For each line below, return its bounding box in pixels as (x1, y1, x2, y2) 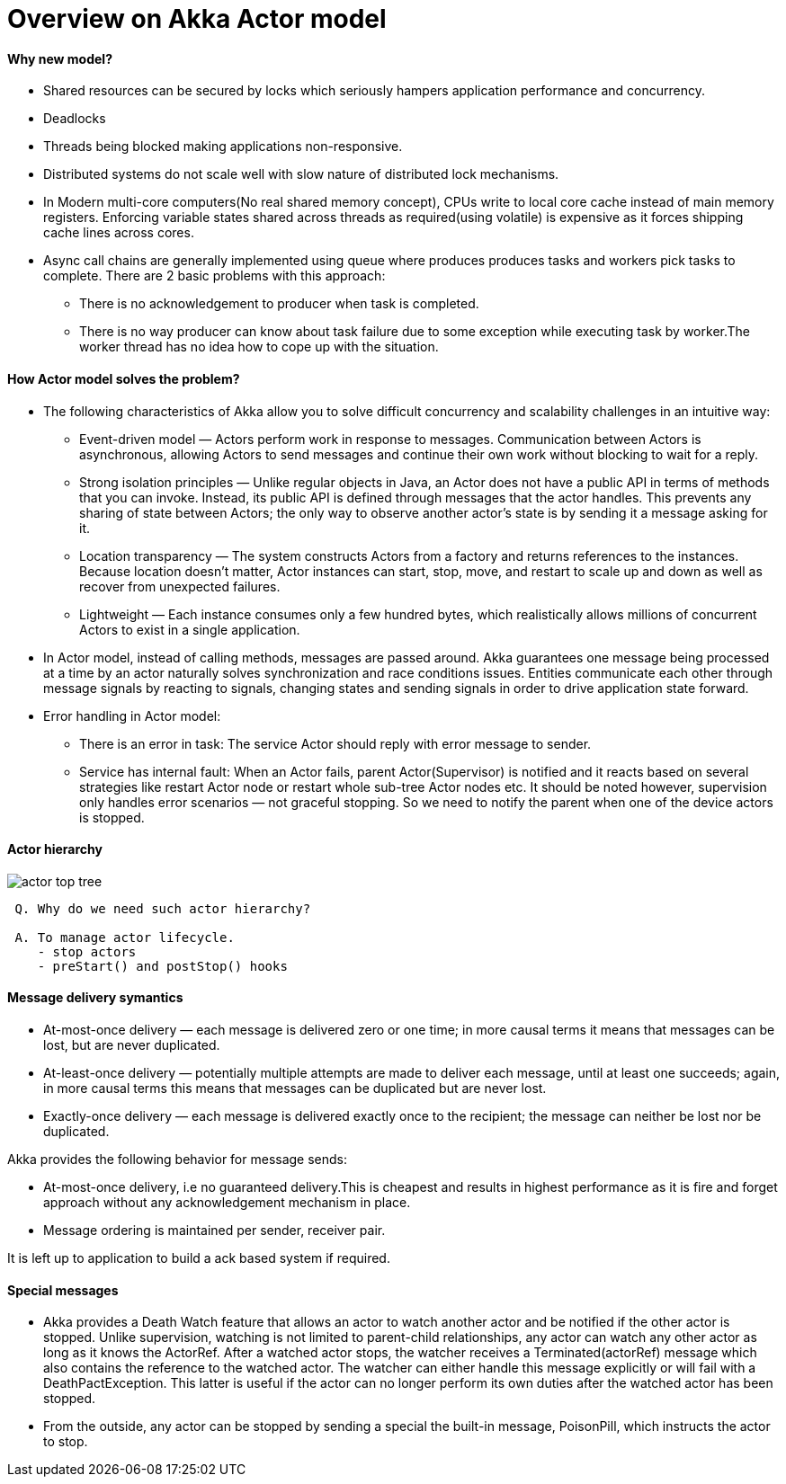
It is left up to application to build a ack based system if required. (7, 1250, 390, 1266)
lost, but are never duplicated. (43, 1037, 220, 1053)
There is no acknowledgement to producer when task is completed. (79, 296, 479, 312)
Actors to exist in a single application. (79, 621, 300, 637)
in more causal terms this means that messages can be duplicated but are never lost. (43, 1080, 547, 1097)
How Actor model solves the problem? (7, 370, 240, 387)
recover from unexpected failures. (79, 578, 281, 594)
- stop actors (37, 944, 137, 959)
